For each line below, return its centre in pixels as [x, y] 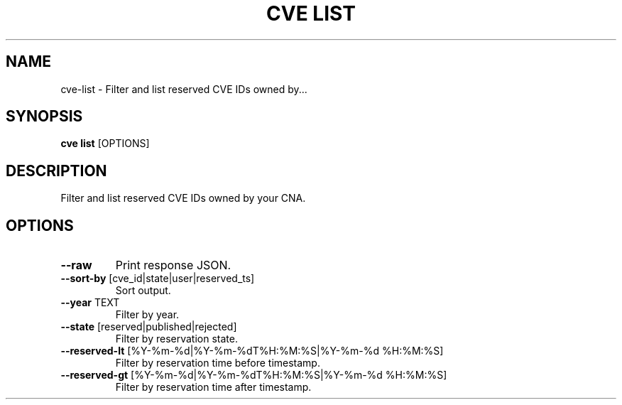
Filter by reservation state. [176, 339]
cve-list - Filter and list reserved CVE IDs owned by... [184, 89]
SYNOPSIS [44, 117]
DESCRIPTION [56, 171]
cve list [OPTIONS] [105, 144]
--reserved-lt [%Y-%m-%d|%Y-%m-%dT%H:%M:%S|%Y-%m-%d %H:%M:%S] [252, 351]
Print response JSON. [173, 265]
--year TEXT [90, 303]
